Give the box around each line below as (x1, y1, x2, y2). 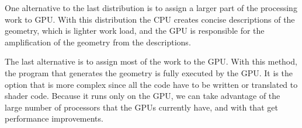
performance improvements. (5, 112, 103, 125)
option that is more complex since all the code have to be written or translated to (5, 78, 298, 90)
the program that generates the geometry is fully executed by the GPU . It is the (5, 66, 293, 79)
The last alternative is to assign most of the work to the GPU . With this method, (5, 55, 297, 67)
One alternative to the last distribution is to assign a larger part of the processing (5, 2, 297, 13)
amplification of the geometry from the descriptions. (5, 35, 191, 48)
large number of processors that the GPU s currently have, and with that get (5, 101, 278, 113)
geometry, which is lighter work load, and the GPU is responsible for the (5, 24, 265, 37)
